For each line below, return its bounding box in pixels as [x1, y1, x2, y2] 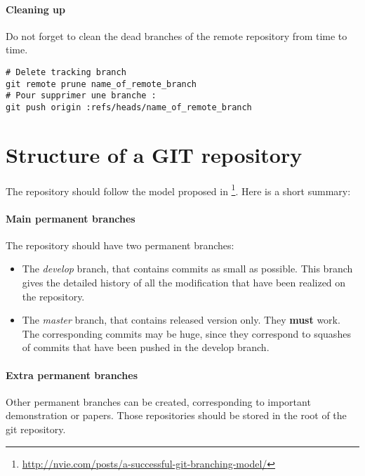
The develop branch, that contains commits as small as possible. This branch [22, 261, 353, 276]
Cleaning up [6, 1, 65, 16]
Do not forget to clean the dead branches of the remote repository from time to [6, 28, 347, 43]
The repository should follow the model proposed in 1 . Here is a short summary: [6, 181, 351, 198]
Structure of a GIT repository [6, 140, 303, 168]
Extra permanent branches [6, 367, 138, 382]
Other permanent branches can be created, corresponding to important [6, 394, 311, 409]
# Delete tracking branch [6, 67, 126, 77]
